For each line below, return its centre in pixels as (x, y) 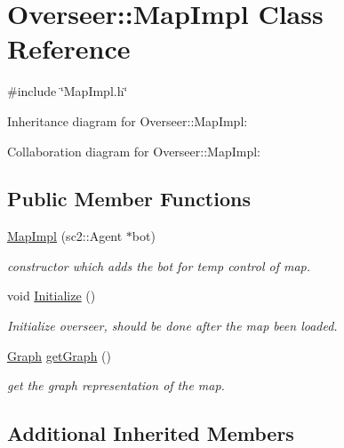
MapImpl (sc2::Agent (65, 236)
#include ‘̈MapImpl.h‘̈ (68, 91)
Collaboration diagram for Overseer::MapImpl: (134, 151)
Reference (69, 48)
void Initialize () (52, 296)
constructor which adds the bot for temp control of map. (159, 265)
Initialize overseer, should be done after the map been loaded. (172, 326)
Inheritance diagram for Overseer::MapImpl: (128, 120)
